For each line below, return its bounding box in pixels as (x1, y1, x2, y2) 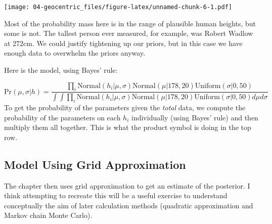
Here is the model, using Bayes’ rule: (4, 65, 118, 75)
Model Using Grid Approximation (4, 156, 186, 172)
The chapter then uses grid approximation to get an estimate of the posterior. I (4, 180, 250, 191)
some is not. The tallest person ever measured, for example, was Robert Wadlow (4, 28, 253, 38)
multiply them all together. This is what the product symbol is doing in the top (4, 122, 251, 132)
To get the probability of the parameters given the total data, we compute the (4, 102, 246, 113)
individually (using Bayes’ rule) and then (131, 112, 258, 122)
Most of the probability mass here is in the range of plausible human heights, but (4, 18, 256, 28)
